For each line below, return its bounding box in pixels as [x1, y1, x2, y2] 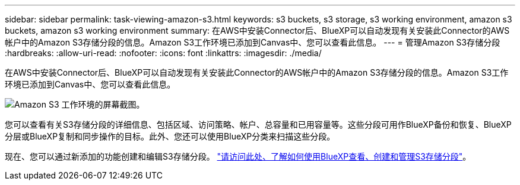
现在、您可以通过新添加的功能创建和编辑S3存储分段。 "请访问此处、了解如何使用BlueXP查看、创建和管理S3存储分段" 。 [5, 151, 471, 161]
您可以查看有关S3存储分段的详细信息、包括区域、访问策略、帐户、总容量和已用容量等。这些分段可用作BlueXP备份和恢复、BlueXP [5, 119, 512, 129]
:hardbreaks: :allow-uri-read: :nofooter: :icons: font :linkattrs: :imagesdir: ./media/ [5, 48, 322, 58]
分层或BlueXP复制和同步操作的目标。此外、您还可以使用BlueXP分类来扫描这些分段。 [5, 131, 335, 141]
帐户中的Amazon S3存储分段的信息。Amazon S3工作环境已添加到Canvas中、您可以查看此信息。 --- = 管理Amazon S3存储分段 [5, 37, 500, 47]
